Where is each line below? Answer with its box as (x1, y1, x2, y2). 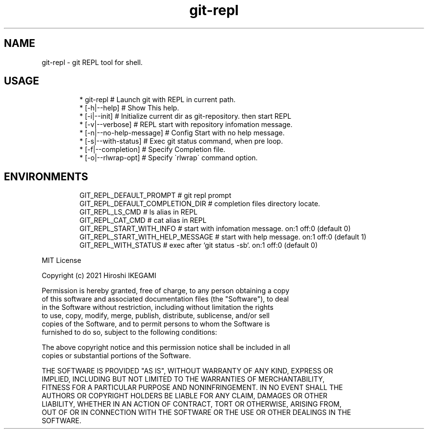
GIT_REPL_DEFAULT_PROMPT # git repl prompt (79, 191, 232, 200)
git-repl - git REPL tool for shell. (42, 58, 143, 66)
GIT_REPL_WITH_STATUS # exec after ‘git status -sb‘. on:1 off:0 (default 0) (79, 241, 318, 250)
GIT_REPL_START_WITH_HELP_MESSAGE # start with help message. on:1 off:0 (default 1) (79, 233, 366, 241)
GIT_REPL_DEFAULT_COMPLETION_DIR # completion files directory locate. (79, 199, 321, 208)
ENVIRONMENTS (4, 170, 88, 183)
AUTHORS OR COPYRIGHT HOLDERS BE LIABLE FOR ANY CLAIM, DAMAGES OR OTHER (42, 391, 328, 400)
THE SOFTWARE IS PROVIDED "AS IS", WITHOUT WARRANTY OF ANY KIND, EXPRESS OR (42, 367, 333, 375)
